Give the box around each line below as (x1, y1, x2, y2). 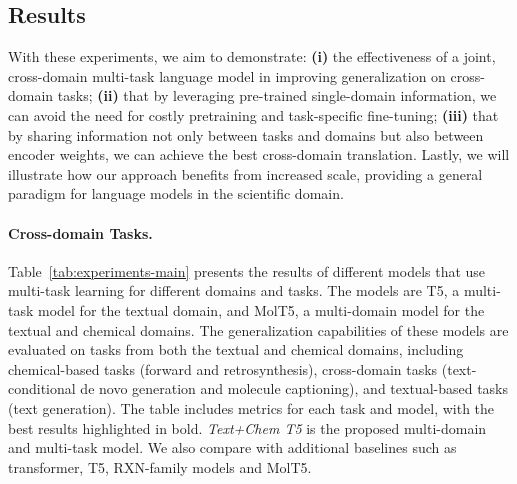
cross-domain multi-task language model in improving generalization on (8, 65, 446, 86)
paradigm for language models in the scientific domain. (8, 183, 344, 204)
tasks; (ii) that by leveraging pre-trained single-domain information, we (57, 85, 497, 106)
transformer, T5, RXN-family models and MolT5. (8, 456, 312, 477)
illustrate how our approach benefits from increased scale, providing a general (8, 163, 483, 184)
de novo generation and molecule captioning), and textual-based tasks (80, 378, 509, 399)
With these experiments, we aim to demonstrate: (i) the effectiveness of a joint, (8, 46, 496, 67)
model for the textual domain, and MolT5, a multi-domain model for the (38, 299, 485, 320)
